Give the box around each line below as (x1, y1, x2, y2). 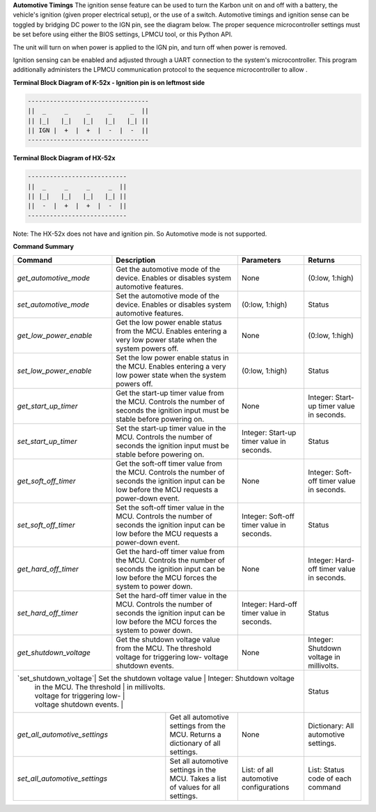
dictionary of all (169, 738, 221, 748)
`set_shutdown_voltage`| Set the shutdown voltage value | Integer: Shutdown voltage (17, 673, 295, 683)
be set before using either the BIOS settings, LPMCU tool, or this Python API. (13, 30, 233, 38)
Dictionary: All (308, 721, 354, 730)
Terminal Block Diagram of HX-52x (13, 154, 116, 162)
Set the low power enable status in (116, 353, 229, 362)
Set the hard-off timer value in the (116, 590, 227, 600)
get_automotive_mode (17, 273, 91, 282)
